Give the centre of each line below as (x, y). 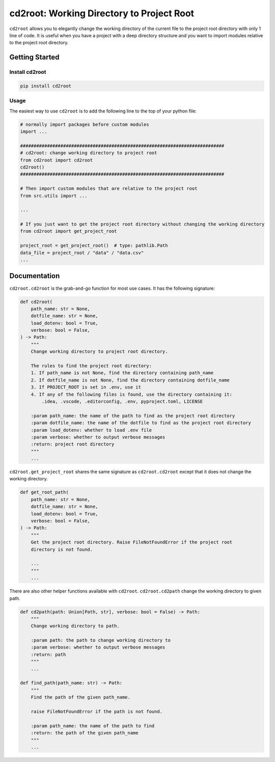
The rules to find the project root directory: (91, 366)
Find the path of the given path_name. (81, 697)
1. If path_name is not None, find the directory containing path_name (122, 373)
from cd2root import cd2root (57, 160)
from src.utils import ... (54, 196)
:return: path (48, 654)
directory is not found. (62, 549)
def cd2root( (36, 302)
